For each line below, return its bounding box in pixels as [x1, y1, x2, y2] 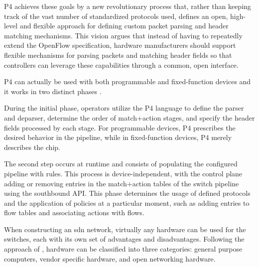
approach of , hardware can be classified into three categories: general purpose [4, 244, 243, 254]
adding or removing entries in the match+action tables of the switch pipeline [4, 178, 239, 188]
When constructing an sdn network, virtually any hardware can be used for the [4, 224, 246, 234]
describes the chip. [4, 141, 60, 152]
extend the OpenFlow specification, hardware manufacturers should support [4, 40, 236, 50]
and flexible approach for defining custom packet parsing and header [19, 20, 229, 31]
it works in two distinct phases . [4, 86, 102, 96]
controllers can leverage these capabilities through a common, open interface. [4, 59, 239, 70]
